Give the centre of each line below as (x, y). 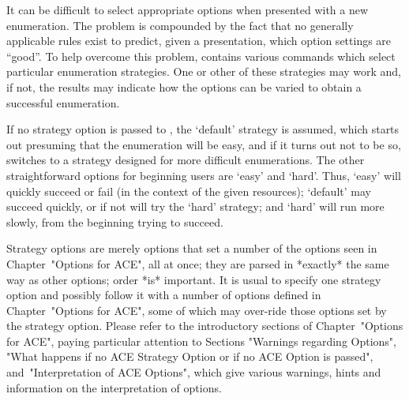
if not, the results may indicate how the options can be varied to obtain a (184, 86)
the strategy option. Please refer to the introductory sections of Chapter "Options (205, 326)
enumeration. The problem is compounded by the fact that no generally (180, 25)
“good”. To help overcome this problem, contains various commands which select (201, 56)
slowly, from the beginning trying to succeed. (115, 221)
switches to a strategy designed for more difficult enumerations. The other (186, 160)
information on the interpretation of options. (114, 387)
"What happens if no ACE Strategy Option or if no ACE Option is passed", (190, 356)
